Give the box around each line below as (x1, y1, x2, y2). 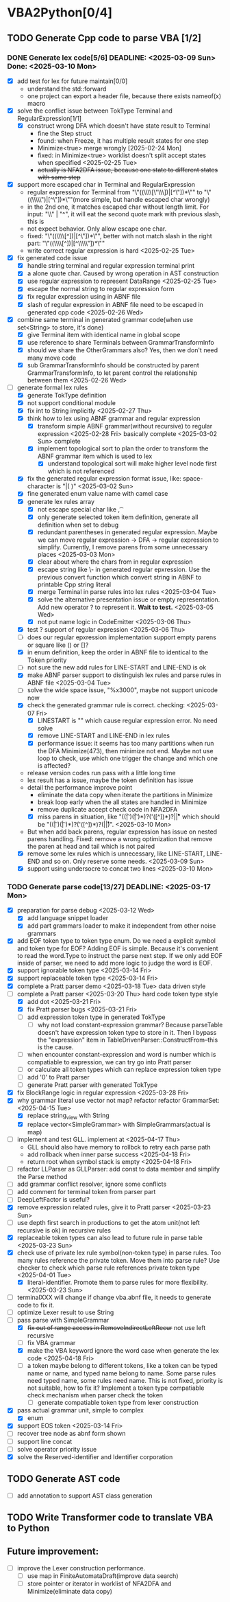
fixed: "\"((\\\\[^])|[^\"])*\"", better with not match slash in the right (27, 232, 212, 240)
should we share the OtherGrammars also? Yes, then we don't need (27, 345, 218, 354)
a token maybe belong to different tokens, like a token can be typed (27, 1362, 218, 1370)
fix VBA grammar (27, 1339, 76, 1347)
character (27, 482, 55, 490)
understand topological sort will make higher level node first (47, 459, 217, 468)
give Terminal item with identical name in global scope (27, 330, 181, 339)
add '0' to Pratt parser (27, 1073, 90, 1082)
